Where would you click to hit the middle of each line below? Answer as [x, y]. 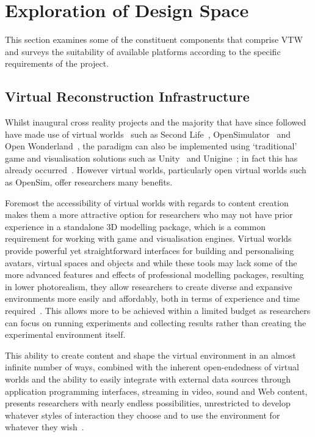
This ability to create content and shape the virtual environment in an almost [150, 355]
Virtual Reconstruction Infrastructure [127, 96]
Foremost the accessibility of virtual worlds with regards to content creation [147, 202]
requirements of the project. [57, 63]
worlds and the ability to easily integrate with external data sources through [148, 379]
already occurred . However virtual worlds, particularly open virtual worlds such [156, 170]
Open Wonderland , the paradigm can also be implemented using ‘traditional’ [151, 146]
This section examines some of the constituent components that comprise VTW [154, 39]
